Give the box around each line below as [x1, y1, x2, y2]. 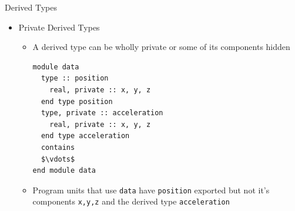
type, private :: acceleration [41, 109, 163, 118]
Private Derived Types [18, 21, 100, 33]
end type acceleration [41, 132, 130, 140]
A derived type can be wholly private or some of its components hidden [32, 41, 290, 53]
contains [41, 143, 75, 152]
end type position [41, 97, 113, 106]
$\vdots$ [41, 155, 75, 163]
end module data [32, 166, 96, 175]
